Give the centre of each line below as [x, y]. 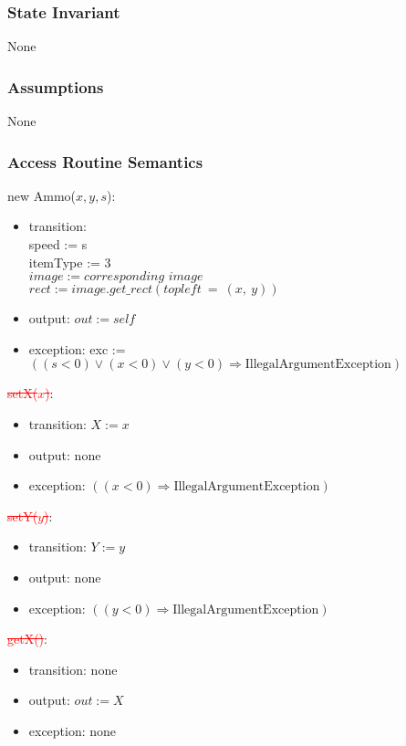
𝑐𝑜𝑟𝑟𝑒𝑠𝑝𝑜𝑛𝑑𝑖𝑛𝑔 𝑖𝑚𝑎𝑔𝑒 [144, 277]
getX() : [27, 639]
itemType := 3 [70, 262]
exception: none [73, 730]
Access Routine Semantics [105, 161]
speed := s [58, 244]
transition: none [73, 669]
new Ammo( [42, 195]
